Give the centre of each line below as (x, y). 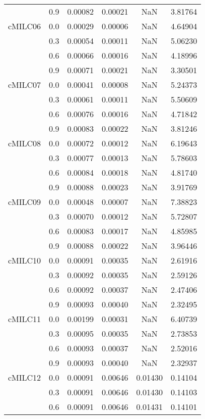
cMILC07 (25, 85)
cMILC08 (25, 143)
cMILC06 (25, 26)
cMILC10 (25, 260)
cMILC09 (25, 202)
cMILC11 (25, 319)
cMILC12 (25, 377)
